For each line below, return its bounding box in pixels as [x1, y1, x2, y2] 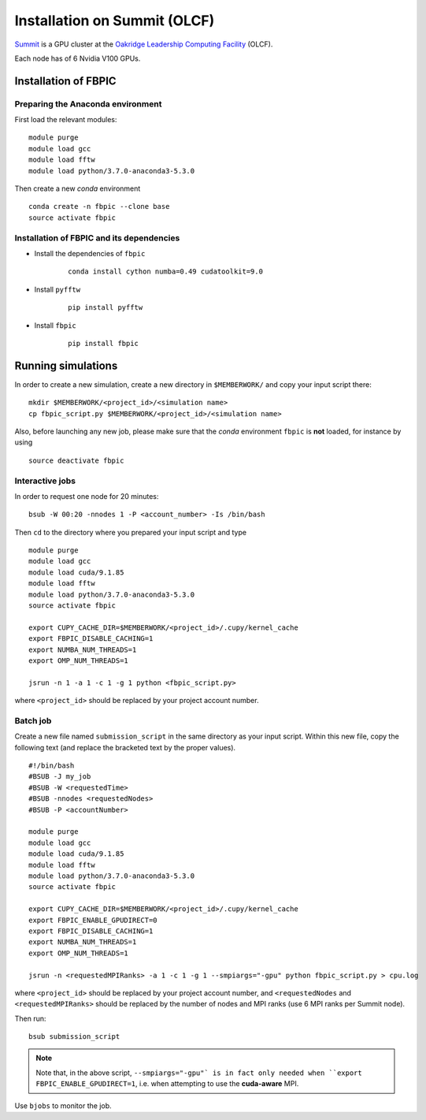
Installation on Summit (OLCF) [14, 12, 215, 29]
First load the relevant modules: [14, 115, 117, 125]
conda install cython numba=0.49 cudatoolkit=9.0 [68, 267, 264, 276]
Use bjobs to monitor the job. [14, 1100, 112, 1111]
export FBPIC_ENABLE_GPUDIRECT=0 [28, 915, 157, 925]
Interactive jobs [14, 475, 76, 486]
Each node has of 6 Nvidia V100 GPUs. [14, 54, 141, 63]
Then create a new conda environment [14, 184, 141, 193]
